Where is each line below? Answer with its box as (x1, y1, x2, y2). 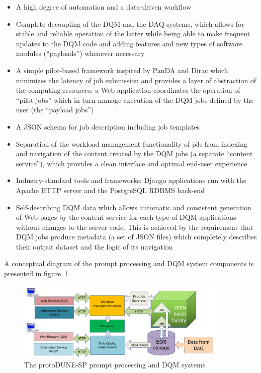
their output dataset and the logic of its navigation (16, 241, 173, 252)
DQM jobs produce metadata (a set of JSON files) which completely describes (16, 231, 257, 242)
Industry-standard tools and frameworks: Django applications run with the (16, 175, 246, 185)
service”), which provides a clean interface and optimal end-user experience (16, 158, 247, 168)
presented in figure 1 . (4, 268, 70, 279)
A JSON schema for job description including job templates (16, 121, 200, 132)
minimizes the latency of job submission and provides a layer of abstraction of (16, 75, 256, 85)
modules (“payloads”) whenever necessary (16, 48, 145, 58)
